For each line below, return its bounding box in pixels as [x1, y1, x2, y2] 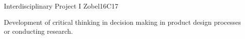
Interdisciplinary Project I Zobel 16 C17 [4, 1, 118, 10]
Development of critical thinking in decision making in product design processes [4, 17, 241, 27]
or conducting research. [4, 26, 73, 36]
